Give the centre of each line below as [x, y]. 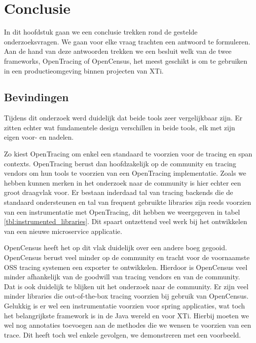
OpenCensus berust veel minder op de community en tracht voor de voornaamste [127, 257]
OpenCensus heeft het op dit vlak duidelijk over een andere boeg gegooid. [116, 248]
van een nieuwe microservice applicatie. [63, 231]
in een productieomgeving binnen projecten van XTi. [84, 70]
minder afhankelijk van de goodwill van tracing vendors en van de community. [122, 277]
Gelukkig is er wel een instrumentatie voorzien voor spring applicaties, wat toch [125, 305]
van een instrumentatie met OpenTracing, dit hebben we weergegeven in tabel [122, 211]
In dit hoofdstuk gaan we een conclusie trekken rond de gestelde [101, 32]
